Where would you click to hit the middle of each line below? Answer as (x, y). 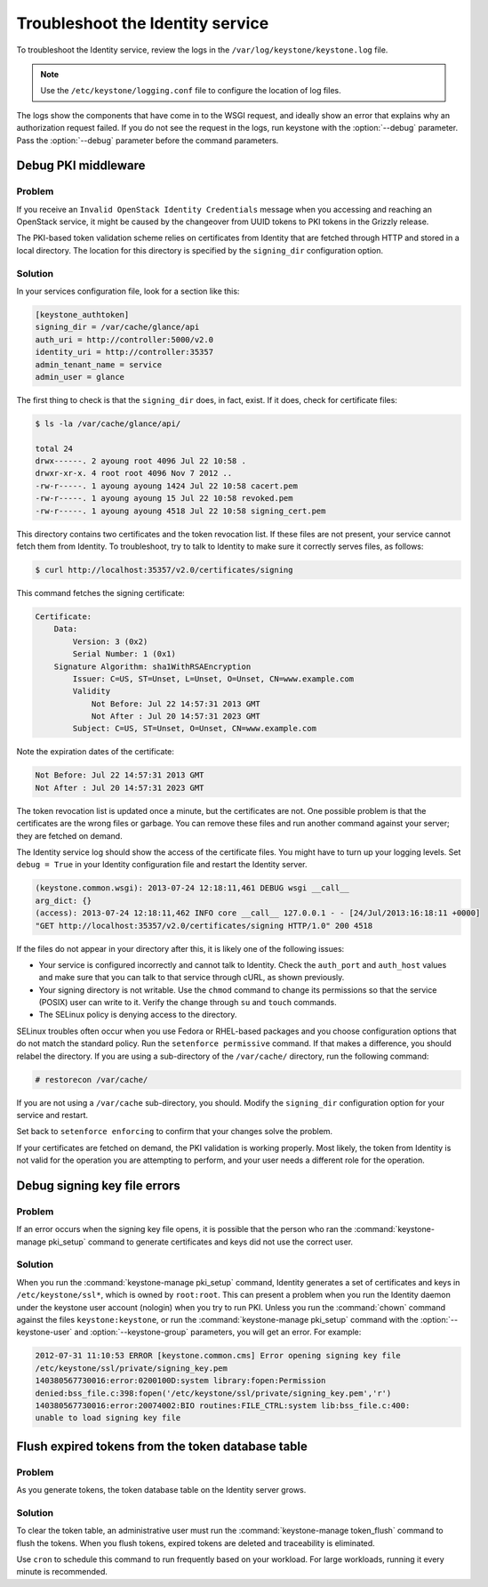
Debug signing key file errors (99, 1185)
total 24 (54, 448)
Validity (92, 691)
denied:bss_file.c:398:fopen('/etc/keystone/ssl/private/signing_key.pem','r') (213, 1393)
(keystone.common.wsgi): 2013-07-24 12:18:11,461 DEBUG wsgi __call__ (192, 888)
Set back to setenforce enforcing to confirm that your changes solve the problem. (175, 1132)
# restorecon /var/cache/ (92, 1079)
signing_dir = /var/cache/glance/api (117, 327)
